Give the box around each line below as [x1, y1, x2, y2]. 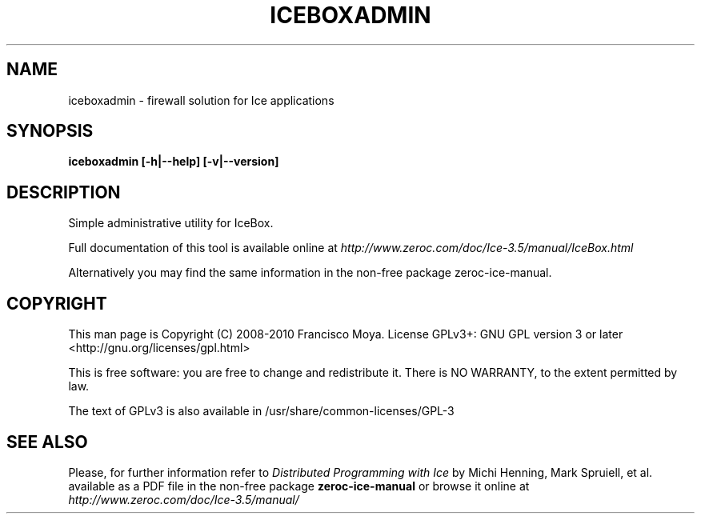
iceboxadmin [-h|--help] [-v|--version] [68, 154, 279, 169]
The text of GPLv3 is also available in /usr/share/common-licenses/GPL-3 [68, 404, 455, 418]
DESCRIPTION [6, 182, 121, 202]
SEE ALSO [6, 431, 88, 452]
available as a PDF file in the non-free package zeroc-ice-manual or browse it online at [68, 478, 530, 493]
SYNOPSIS [6, 121, 94, 142]
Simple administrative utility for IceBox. [68, 216, 274, 230]
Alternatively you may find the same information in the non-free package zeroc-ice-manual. [68, 266, 552, 280]
